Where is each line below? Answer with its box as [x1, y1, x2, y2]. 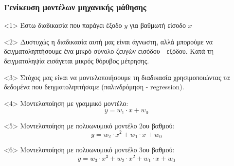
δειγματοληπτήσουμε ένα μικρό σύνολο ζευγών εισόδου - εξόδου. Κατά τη [4, 46, 214, 56]
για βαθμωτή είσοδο [129, 20, 186, 30]
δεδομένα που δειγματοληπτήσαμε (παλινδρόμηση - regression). [4, 82, 184, 92]
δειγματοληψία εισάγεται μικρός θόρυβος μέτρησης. [4, 56, 149, 65]
